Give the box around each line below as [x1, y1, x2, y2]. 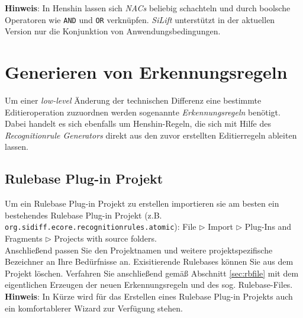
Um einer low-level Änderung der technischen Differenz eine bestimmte [5, 94, 262, 106]
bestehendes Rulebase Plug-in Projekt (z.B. [5, 208, 162, 221]
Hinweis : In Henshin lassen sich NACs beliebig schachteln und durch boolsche [5, 2, 291, 14]
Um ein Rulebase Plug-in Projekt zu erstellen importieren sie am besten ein [5, 197, 279, 210]
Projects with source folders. [54, 232, 157, 244]
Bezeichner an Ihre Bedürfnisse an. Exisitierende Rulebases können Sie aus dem [5, 255, 294, 268]
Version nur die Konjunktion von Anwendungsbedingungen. [5, 25, 221, 37]
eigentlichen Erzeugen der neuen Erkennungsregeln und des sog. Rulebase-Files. [5, 278, 293, 291]
